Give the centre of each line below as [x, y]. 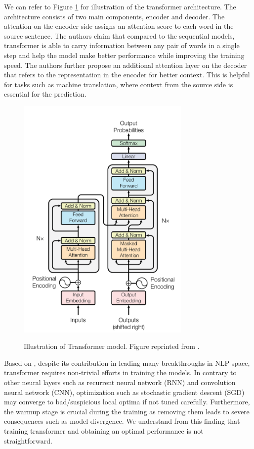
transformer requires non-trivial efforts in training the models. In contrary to [120, 372]
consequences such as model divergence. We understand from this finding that [122, 421]
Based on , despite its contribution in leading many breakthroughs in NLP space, [127, 363]
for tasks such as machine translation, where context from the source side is [119, 84]
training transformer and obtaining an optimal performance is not [104, 430]
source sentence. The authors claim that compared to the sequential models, [119, 35]
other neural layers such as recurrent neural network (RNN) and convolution [120, 382]
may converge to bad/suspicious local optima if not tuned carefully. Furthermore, [127, 402]
